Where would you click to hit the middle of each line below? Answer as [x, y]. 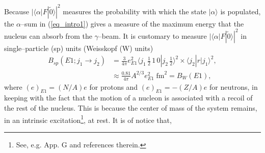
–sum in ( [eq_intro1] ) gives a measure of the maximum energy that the [132, 23]
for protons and [114, 86]
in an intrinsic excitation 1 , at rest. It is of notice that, [88, 119]
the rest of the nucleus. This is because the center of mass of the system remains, [131, 107]
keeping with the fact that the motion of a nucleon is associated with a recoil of [128, 98]
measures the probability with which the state [135, 11]
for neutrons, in [234, 86]
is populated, [241, 11]
